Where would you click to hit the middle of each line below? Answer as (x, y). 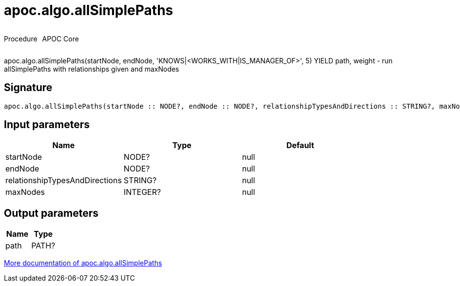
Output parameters (51, 213)
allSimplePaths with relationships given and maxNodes (92, 69)
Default (300, 145)
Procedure (21, 38)
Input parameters (47, 125)
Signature (28, 88)
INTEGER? (142, 192)
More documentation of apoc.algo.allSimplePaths (83, 263)
